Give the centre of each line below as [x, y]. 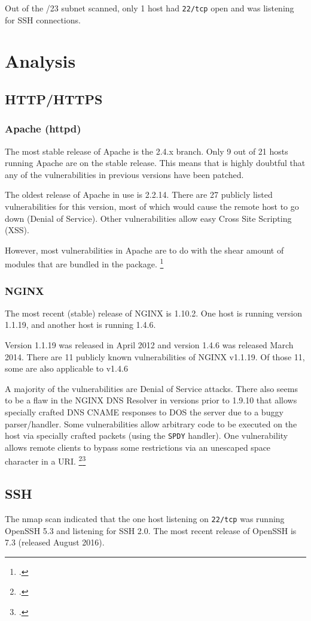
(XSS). [17, 230]
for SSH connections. [43, 19]
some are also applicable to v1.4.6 [66, 368]
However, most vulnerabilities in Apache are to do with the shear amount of [144, 250]
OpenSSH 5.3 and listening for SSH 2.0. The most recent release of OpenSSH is [151, 530]
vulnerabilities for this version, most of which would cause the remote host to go [152, 206]
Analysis [40, 61]
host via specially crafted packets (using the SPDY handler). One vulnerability [147, 435]
